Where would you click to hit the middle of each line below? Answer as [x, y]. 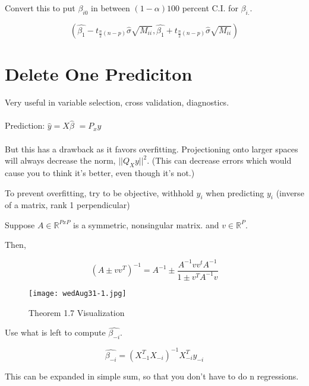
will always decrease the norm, [60, 160]
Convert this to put [40, 8]
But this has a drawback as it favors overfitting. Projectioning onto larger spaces [152, 149]
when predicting [235, 192]
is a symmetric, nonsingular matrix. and [146, 224]
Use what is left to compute [55, 332]
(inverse [290, 192]
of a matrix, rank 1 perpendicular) [67, 205]
